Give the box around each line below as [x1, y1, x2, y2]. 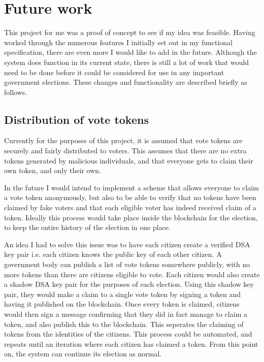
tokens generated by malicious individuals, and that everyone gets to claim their [4, 155, 253, 166]
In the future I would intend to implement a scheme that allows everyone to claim [4, 182, 259, 192]
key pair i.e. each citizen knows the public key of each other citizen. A [4, 249, 222, 259]
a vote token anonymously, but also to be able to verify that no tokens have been [4, 192, 256, 203]
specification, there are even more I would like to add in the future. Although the [4, 47, 257, 57]
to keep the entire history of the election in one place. [4, 222, 171, 233]
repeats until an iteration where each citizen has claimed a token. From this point [4, 338, 258, 349]
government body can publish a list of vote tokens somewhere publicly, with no [4, 259, 250, 270]
